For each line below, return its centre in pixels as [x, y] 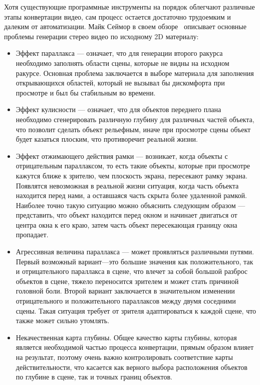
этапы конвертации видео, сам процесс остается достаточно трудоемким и [117, 16]
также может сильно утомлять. [63, 320]
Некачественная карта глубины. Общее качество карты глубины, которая [126, 337]
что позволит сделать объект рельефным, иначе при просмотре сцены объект [133, 129]
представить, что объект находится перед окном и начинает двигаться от [126, 215]
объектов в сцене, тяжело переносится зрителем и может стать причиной [127, 281]
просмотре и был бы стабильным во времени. [86, 92]
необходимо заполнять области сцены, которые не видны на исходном [122, 63]
